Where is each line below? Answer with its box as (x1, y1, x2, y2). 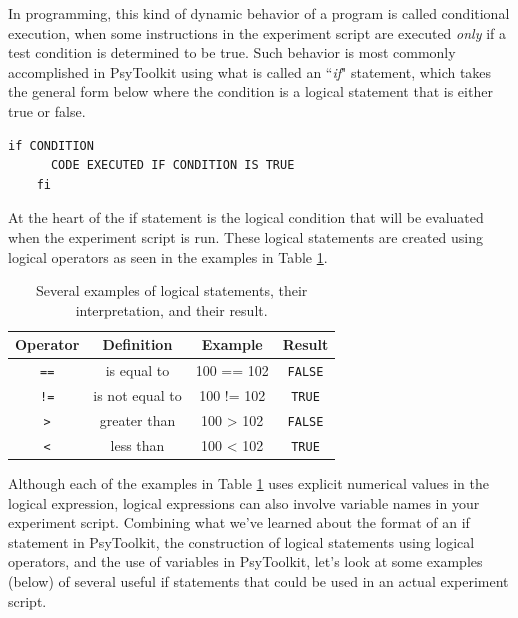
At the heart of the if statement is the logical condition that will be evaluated (8, 207, 484, 228)
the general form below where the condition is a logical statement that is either (8, 81, 493, 102)
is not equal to (93, 385, 182, 406)
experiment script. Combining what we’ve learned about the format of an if (8, 512, 470, 533)
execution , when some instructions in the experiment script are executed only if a (8, 22, 506, 43)
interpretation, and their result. (75, 299, 268, 320)
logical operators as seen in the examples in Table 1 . (8, 246, 328, 267)
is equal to (105, 360, 170, 381)
